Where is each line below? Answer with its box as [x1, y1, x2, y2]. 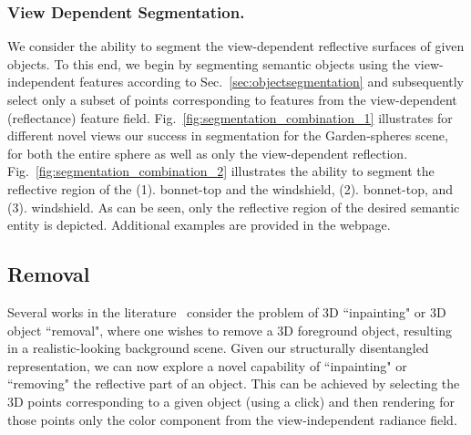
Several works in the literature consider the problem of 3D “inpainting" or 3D [7, 302, 446, 321]
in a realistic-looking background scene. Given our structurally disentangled [7, 338, 429, 357]
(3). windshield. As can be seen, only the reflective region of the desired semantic [7, 197, 460, 216]
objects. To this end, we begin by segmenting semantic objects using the [7, 54, 410, 73]
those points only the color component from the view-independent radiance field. [7, 409, 457, 429]
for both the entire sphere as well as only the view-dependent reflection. [7, 143, 408, 162]
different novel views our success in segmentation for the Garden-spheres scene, [7, 126, 448, 145]
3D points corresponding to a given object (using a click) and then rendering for [7, 391, 456, 410]
